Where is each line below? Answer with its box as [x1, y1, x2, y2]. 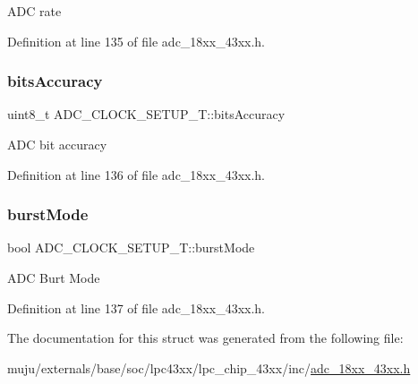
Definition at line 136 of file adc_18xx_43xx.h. [7, 165, 266, 183]
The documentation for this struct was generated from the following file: [7, 329, 404, 347]
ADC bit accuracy [7, 135, 107, 153]
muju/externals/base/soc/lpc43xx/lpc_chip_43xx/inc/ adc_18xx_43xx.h [7, 358, 411, 377]
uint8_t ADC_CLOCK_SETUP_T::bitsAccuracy [7, 105, 286, 124]
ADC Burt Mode [7, 269, 100, 286]
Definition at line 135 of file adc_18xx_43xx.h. [7, 31, 266, 50]
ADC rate [7, 2, 62, 20]
